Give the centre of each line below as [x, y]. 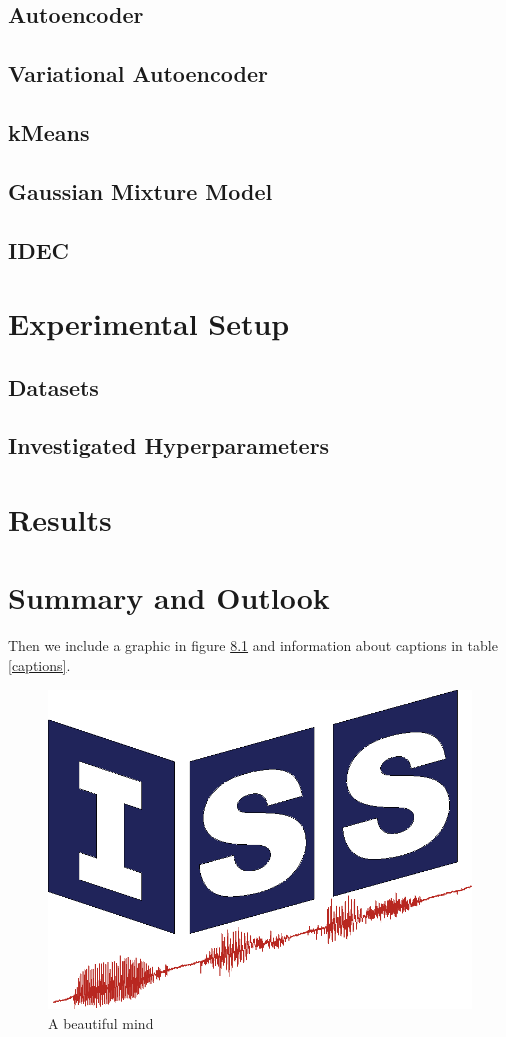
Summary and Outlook [169, 597]
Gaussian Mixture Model [140, 190]
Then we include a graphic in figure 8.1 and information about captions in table [253, 645]
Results [60, 519]
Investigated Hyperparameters [169, 445]
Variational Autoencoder [138, 73]
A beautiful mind [101, 1022]
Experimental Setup [149, 323]
